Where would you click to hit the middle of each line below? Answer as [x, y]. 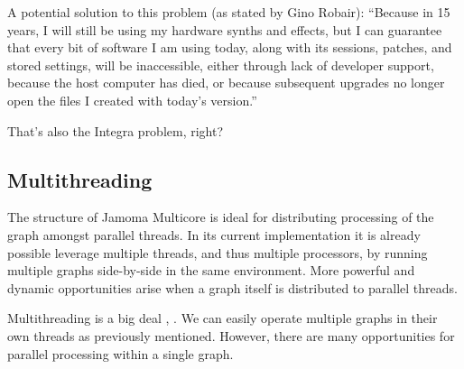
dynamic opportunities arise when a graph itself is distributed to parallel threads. [232, 287]
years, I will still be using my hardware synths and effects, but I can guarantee [225, 29]
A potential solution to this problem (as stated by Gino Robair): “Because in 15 [229, 12]
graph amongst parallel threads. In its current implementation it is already [214, 234]
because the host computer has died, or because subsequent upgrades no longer [226, 83]
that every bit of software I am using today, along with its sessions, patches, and [230, 47]
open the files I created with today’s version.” [132, 100]
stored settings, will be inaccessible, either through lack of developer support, [221, 65]
